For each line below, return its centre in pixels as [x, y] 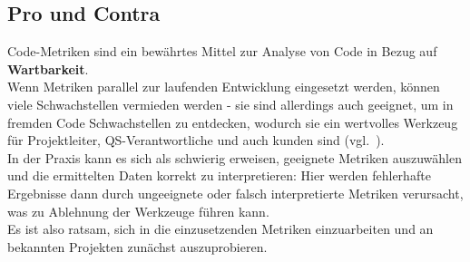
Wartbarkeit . [48, 68]
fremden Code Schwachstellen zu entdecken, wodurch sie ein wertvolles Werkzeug [233, 122]
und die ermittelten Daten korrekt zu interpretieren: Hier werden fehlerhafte [219, 175]
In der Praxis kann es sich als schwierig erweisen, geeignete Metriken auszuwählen [235, 157]
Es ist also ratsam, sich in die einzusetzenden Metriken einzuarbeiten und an [220, 229]
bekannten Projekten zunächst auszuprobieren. [137, 246]
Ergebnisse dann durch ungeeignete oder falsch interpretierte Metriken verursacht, [235, 193]
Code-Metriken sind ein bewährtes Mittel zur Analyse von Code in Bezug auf [222, 51]
